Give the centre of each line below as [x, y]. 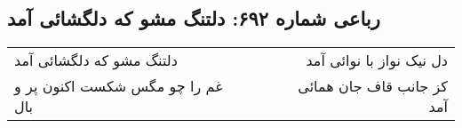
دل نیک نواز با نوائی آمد [377, 60]
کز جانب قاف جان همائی [373, 86]
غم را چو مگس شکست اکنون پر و [119, 86]
